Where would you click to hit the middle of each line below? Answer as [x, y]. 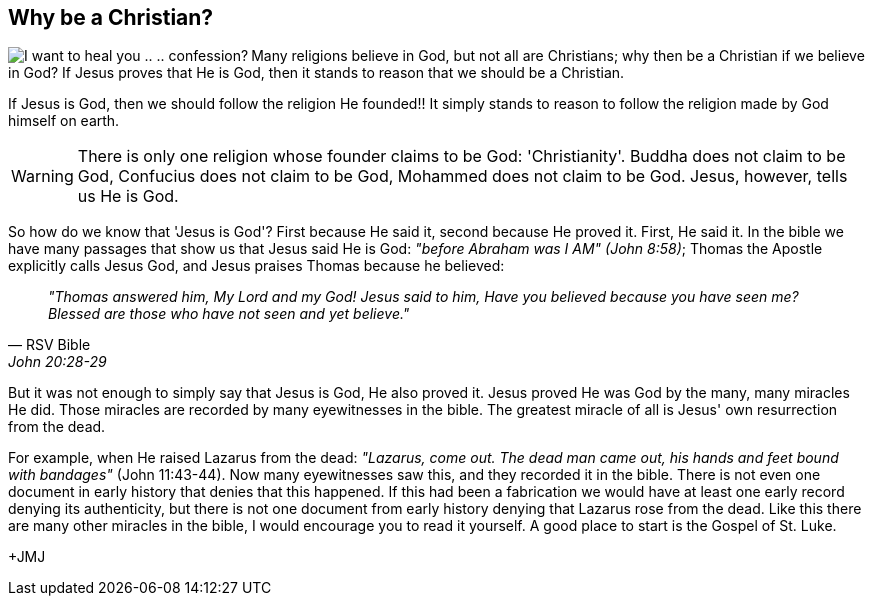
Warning [42, 176]
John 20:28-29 [57, 362]
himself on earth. [64, 121]
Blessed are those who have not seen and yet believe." [229, 314]
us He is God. [128, 196]
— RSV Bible [49, 345]
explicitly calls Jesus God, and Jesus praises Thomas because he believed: [256, 266]
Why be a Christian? [111, 17]
